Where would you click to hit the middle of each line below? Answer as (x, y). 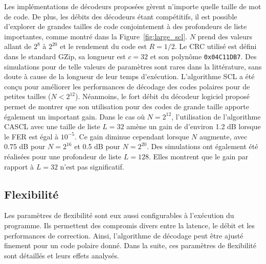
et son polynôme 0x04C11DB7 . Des (203, 56)
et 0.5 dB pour (97, 146)
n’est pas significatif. (92, 166)
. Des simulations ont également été (203, 146)
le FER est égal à (31, 136)
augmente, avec (223, 136)
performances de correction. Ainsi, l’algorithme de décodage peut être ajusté (124, 235)
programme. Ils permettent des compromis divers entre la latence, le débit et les (129, 225)
